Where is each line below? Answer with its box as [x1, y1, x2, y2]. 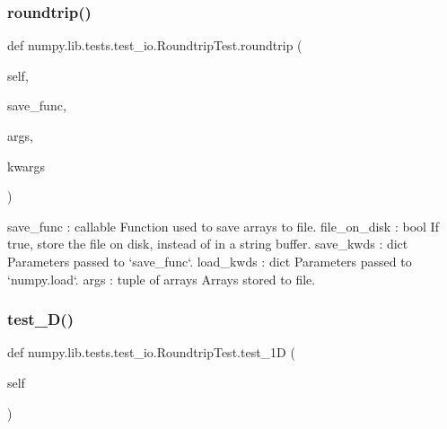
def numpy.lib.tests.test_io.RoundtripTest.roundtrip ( [7, 36, 302, 55]
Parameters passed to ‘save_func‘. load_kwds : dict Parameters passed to [7, 251, 412, 270]
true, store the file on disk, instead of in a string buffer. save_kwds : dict [7, 234, 408, 253]
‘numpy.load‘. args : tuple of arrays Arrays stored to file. [7, 269, 316, 288]
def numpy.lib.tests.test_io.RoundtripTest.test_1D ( [7, 343, 295, 362]
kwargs [7, 156, 46, 175]
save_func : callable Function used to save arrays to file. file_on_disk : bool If [7, 216, 439, 235]
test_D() [7, 308, 74, 330]
